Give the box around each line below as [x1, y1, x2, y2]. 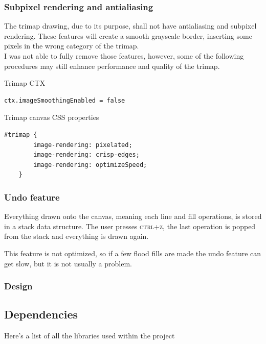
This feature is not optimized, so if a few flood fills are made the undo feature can [4, 248, 261, 258]
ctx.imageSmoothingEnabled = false [4, 96, 125, 104]
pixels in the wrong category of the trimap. [4, 40, 139, 51]
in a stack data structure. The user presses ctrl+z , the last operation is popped [4, 220, 256, 231]
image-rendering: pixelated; [33, 141, 132, 149]
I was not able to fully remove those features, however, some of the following [4, 51, 244, 61]
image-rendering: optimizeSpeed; [33, 161, 147, 168]
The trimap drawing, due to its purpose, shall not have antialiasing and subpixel [4, 20, 257, 31]
